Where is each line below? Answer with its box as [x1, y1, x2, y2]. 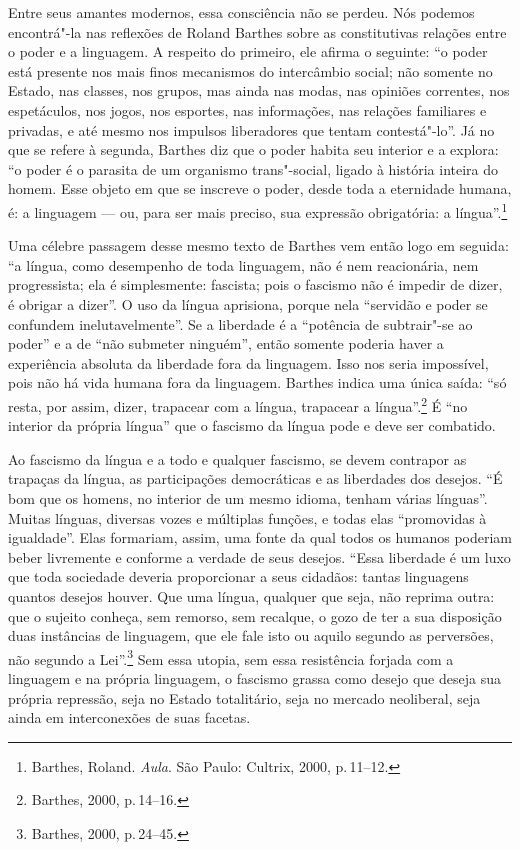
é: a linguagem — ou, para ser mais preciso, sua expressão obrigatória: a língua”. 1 [8, 198, 508, 222]
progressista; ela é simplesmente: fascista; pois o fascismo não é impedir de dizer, [8, 274, 503, 295]
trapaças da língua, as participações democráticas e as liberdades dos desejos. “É [8, 468, 503, 489]
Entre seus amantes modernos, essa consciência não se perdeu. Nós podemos [8, 2, 475, 22]
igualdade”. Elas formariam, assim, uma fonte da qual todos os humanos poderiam [8, 527, 513, 548]
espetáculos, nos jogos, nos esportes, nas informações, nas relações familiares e [8, 99, 487, 120]
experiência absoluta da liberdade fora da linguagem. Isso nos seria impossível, [8, 352, 489, 373]
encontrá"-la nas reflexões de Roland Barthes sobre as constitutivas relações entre [8, 21, 507, 42]
